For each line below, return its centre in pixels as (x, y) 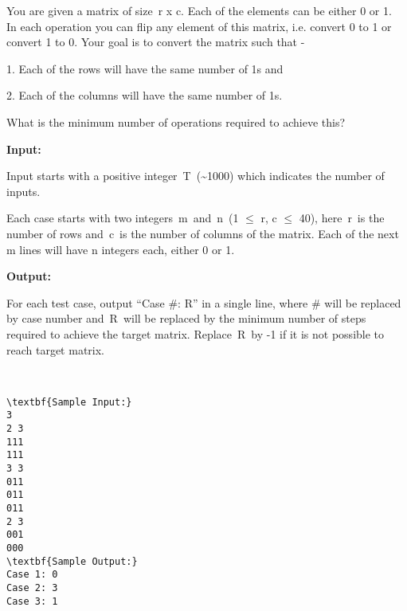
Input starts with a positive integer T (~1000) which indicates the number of (196, 176)
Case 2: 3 (32, 587)
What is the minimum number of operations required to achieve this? (176, 121)
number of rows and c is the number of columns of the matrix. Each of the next (203, 233)
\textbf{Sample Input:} (69, 402)
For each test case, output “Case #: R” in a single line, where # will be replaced (204, 302)
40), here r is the (342, 218)
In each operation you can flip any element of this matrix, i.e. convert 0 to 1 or (199, 26)
